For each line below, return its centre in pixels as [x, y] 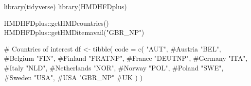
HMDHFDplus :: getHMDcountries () [56, 23]
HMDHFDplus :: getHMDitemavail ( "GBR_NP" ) [74, 32]
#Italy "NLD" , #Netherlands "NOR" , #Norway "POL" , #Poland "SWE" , [114, 67]
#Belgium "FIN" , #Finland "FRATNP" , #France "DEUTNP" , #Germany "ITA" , [126, 58]
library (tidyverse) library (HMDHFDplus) [65, 6]
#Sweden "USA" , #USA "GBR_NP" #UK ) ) [73, 77]
